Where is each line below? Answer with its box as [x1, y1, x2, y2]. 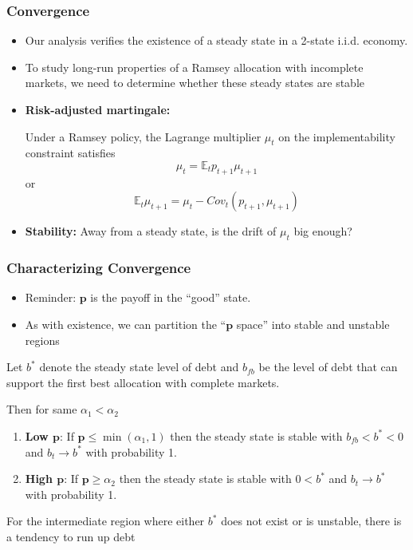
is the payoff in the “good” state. [90, 289, 251, 306]
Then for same [6, 401, 77, 417]
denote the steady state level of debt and [39, 358, 239, 375]
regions [25, 331, 60, 348]
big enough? [293, 223, 352, 239]
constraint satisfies [25, 144, 116, 161]
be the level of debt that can [258, 358, 398, 375]
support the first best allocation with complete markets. [6, 374, 280, 390]
